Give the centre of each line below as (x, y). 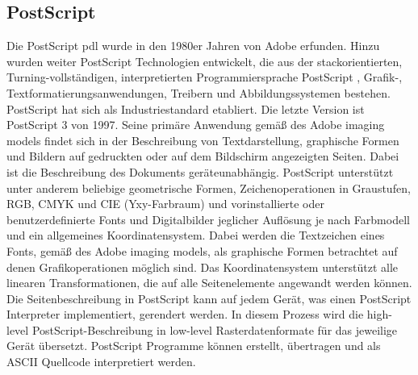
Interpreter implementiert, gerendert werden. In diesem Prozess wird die (185, 314)
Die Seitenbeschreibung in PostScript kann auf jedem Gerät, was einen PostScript (209, 298)
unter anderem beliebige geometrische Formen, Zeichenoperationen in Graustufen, (209, 187)
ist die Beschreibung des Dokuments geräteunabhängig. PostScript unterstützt (200, 171)
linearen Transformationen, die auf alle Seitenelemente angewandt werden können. (209, 283)
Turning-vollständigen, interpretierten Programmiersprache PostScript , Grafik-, (205, 77)
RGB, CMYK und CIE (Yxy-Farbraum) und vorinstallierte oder (165, 204)
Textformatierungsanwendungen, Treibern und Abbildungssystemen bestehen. (199, 92)
